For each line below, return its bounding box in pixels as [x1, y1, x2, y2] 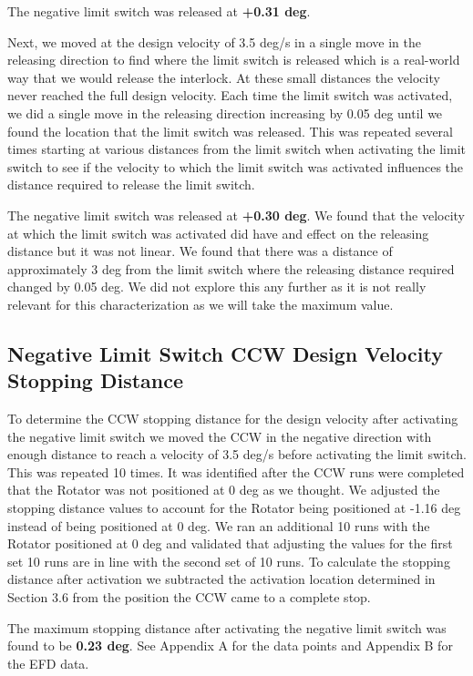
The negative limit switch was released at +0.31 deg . [7, 2, 311, 20]
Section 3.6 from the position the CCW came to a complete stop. [7, 588, 371, 607]
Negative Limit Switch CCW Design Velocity [7, 339, 443, 367]
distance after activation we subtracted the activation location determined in [7, 569, 436, 589]
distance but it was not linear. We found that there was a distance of [7, 241, 393, 261]
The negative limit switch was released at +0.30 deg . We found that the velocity [7, 205, 465, 224]
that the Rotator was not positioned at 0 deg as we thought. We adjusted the [7, 480, 440, 499]
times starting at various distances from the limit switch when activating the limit [7, 139, 466, 159]
